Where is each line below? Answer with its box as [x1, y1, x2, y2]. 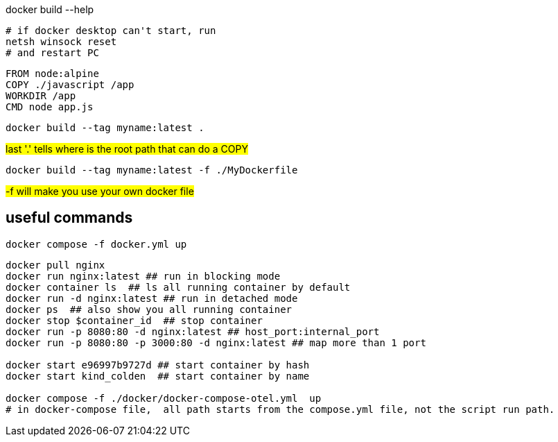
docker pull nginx [6, 259, 105, 271]
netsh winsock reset [6, 36, 117, 47]
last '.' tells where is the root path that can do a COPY [6, 143, 248, 155]
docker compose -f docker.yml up [6, 238, 187, 250]
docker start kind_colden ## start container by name [6, 370, 310, 382]
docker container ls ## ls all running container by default [6, 281, 351, 293]
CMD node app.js [6, 101, 94, 112]
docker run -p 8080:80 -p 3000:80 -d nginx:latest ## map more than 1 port [6, 337, 426, 348]
